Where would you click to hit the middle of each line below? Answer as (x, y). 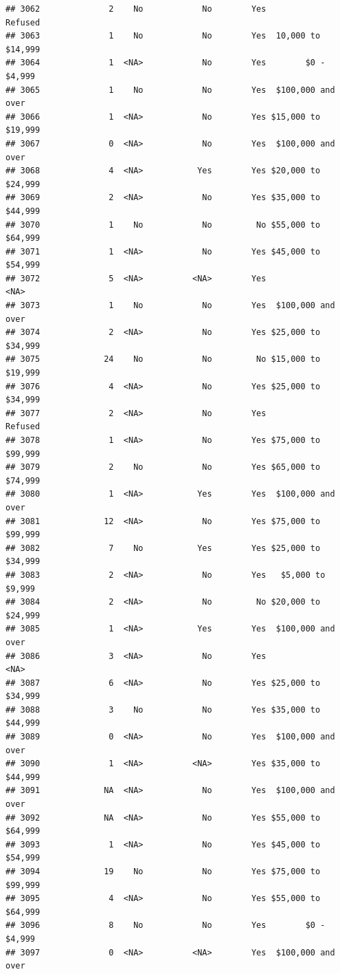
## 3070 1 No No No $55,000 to (163, 225)
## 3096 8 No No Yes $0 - (166, 926)
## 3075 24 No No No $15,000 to (163, 359)
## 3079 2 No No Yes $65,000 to (163, 467)
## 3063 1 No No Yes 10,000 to (163, 36)
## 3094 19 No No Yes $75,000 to (163, 872)
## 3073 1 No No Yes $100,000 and (170, 306)
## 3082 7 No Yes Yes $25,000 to (163, 548)
